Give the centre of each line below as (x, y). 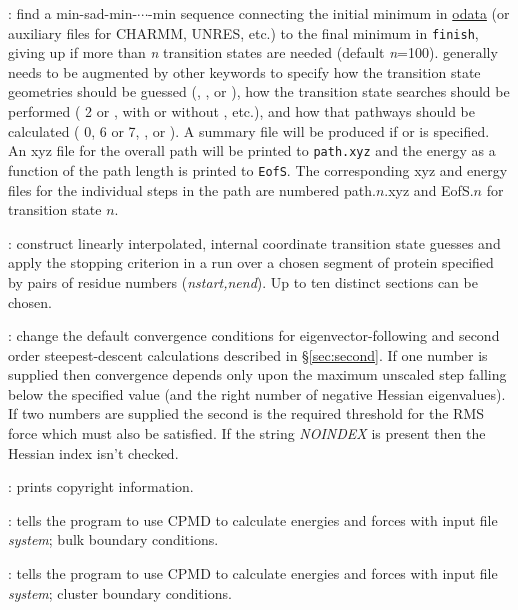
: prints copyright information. (101, 486)
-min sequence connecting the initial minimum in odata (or (329, 13)
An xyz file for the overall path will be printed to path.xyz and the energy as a (252, 150)
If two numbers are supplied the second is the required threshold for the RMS (246, 413)
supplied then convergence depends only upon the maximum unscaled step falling (257, 374)
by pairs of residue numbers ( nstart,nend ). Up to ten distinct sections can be (243, 281)
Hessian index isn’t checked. (93, 452)
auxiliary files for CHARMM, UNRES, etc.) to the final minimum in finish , (243, 32)
